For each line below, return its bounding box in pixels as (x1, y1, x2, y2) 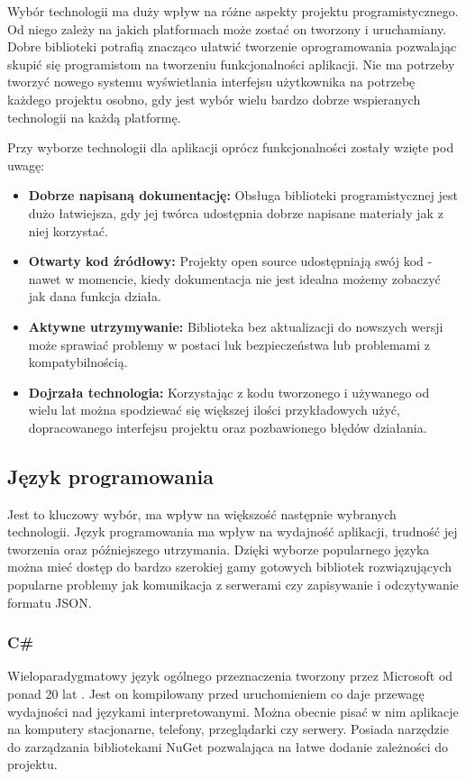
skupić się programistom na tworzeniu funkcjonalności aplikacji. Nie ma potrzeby (7, 54, 455, 73)
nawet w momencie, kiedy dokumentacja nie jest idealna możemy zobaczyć (28, 269, 441, 288)
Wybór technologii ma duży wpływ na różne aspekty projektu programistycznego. (7, 2, 459, 20)
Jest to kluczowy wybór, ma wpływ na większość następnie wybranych (7, 504, 397, 523)
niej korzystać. (28, 221, 108, 240)
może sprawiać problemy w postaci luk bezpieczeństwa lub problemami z (28, 335, 430, 353)
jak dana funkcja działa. (28, 287, 161, 306)
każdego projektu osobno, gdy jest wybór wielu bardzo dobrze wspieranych (7, 89, 421, 108)
